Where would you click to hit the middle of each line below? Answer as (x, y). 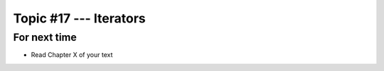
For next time (45, 37)
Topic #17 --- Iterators (79, 18)
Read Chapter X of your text (72, 55)
